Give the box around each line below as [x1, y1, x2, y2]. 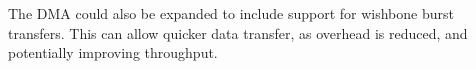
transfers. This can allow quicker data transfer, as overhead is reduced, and [8, 22, 468, 43]
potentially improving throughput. [8, 42, 218, 63]
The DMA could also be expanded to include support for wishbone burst [8, 3, 454, 23]
